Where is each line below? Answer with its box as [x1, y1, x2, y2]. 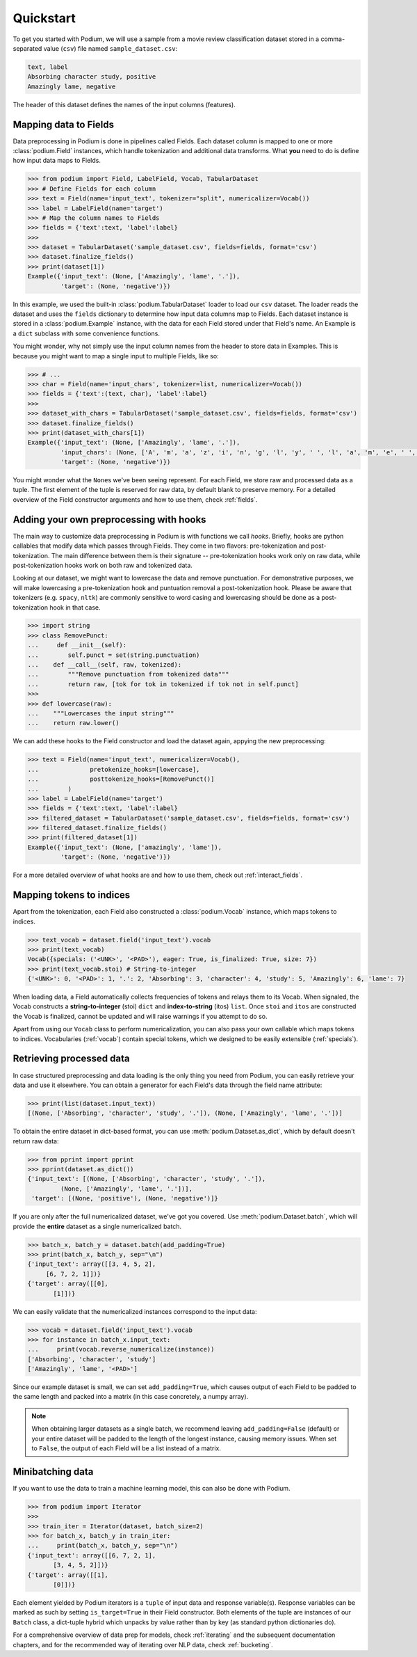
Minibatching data [13, 1466, 94, 1477]
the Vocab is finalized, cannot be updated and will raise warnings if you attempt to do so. [13, 1012, 268, 1020]
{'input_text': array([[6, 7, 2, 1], [27, 1551, 156, 1559]
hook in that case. [49, 603, 101, 612]
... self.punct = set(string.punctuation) [27, 651, 200, 659]
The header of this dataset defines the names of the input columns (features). [13, 100, 236, 109]
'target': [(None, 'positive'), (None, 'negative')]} [31, 1194, 218, 1203]
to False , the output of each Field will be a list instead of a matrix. [31, 1444, 222, 1452]
